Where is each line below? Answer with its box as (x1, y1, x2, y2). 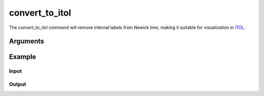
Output (9, 81, 26, 88)
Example (9, 53, 36, 61)
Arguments (9, 37, 44, 46)
